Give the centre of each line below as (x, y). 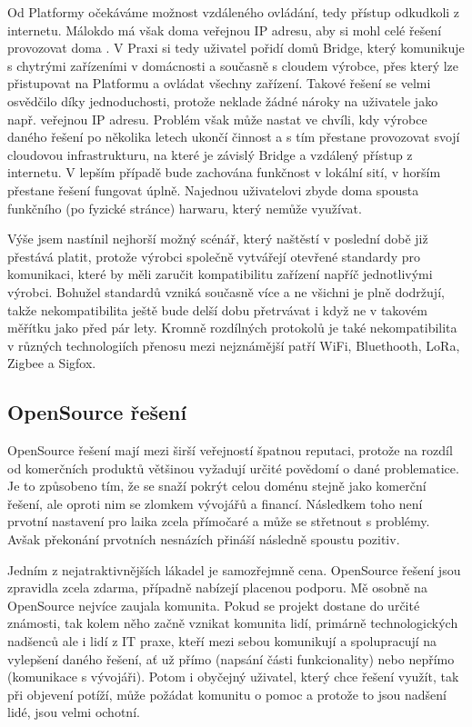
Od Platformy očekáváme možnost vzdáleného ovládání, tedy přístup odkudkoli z (234, 12)
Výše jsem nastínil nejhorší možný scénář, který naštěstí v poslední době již (218, 239)
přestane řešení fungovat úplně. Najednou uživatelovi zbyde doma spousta (213, 189)
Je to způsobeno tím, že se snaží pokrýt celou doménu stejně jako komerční (217, 486)
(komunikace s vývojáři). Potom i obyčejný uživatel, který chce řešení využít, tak (233, 677)
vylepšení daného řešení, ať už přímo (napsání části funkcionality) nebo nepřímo (231, 658)
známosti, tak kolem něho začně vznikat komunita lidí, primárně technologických (233, 623)
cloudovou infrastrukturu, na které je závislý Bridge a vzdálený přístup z (210, 154)
